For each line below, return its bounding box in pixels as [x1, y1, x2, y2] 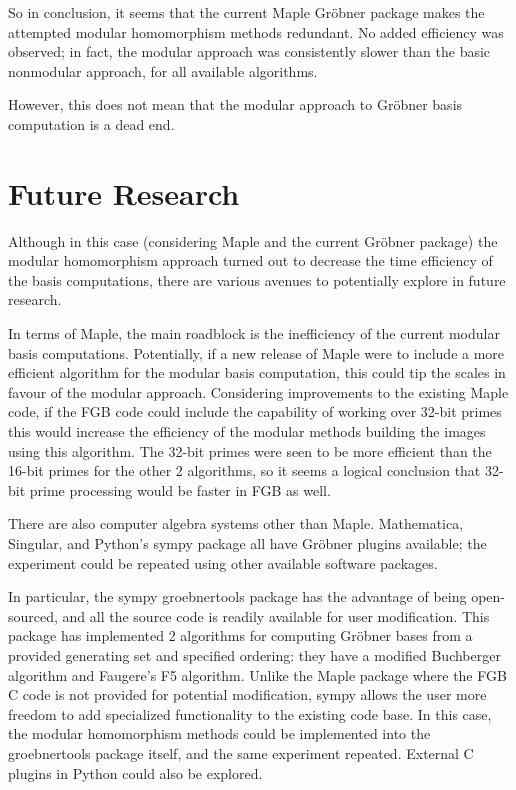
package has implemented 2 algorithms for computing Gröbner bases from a [8, 625, 473, 646]
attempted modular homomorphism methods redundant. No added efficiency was [8, 21, 504, 42]
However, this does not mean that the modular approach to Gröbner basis [8, 94, 463, 115]
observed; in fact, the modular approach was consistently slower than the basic [8, 41, 491, 62]
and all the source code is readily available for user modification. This [62, 605, 490, 626]
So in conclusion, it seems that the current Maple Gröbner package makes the [8, 2, 485, 22]
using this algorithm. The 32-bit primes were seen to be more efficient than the [8, 440, 492, 461]
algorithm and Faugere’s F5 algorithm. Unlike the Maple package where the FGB [8, 664, 507, 685]
